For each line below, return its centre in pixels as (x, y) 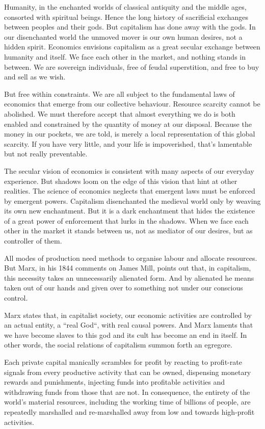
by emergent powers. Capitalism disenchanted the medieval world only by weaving (132, 200)
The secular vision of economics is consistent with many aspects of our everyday (129, 170)
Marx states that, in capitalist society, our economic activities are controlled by (128, 315)
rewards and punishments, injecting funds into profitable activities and (115, 382)
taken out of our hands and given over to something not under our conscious (124, 288)
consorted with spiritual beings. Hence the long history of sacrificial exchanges (126, 17)
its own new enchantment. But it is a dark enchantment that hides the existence (130, 211)
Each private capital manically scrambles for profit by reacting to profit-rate (123, 362)
